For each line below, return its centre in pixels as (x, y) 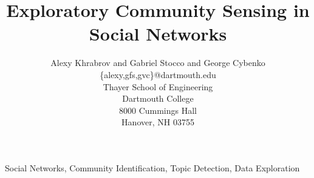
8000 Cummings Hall (158, 110)
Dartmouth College (158, 98)
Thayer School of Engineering (158, 86)
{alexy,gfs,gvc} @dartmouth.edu (158, 74)
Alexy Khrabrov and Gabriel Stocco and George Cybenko (158, 63)
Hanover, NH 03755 (158, 122)
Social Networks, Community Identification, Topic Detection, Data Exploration (152, 167)
